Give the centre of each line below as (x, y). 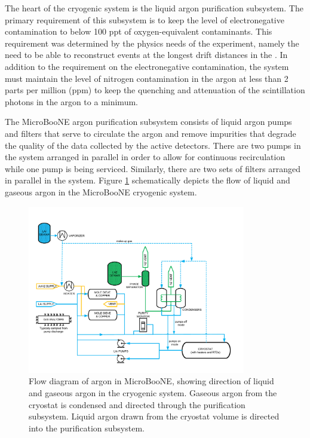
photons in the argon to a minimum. (71, 101)
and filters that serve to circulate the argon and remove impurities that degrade (151, 133)
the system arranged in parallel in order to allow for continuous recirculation (145, 157)
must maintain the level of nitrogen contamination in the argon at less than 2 (147, 78)
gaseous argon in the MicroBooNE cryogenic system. (101, 192)
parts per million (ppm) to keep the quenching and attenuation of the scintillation (155, 90)
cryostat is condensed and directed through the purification (137, 404)
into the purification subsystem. (87, 428)
